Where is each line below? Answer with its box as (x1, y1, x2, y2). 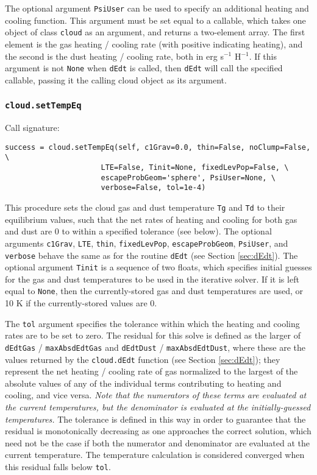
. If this (249, 49, 277, 62)
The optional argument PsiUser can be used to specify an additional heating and (5, 2, 309, 14)
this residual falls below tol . (5, 460, 111, 473)
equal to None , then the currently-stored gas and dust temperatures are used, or (5, 284, 303, 297)
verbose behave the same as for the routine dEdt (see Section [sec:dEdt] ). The (5, 248, 298, 261)
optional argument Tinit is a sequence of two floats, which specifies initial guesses (5, 261, 312, 273)
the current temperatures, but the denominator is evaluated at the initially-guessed (5, 401, 311, 413)
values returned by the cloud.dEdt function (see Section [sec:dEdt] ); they (5, 353, 280, 365)
